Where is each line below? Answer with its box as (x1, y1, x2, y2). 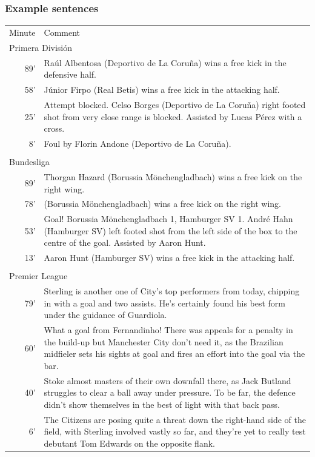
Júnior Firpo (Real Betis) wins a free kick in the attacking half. (44, 83, 280, 96)
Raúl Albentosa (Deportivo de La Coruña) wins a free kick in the (44, 56, 287, 69)
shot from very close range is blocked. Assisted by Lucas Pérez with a (44, 110, 302, 123)
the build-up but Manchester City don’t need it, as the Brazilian (44, 335, 283, 348)
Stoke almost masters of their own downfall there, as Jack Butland (44, 374, 291, 387)
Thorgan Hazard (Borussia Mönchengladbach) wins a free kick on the (44, 170, 302, 183)
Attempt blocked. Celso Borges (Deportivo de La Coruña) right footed (44, 98, 306, 110)
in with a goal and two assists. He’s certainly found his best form (44, 296, 286, 309)
